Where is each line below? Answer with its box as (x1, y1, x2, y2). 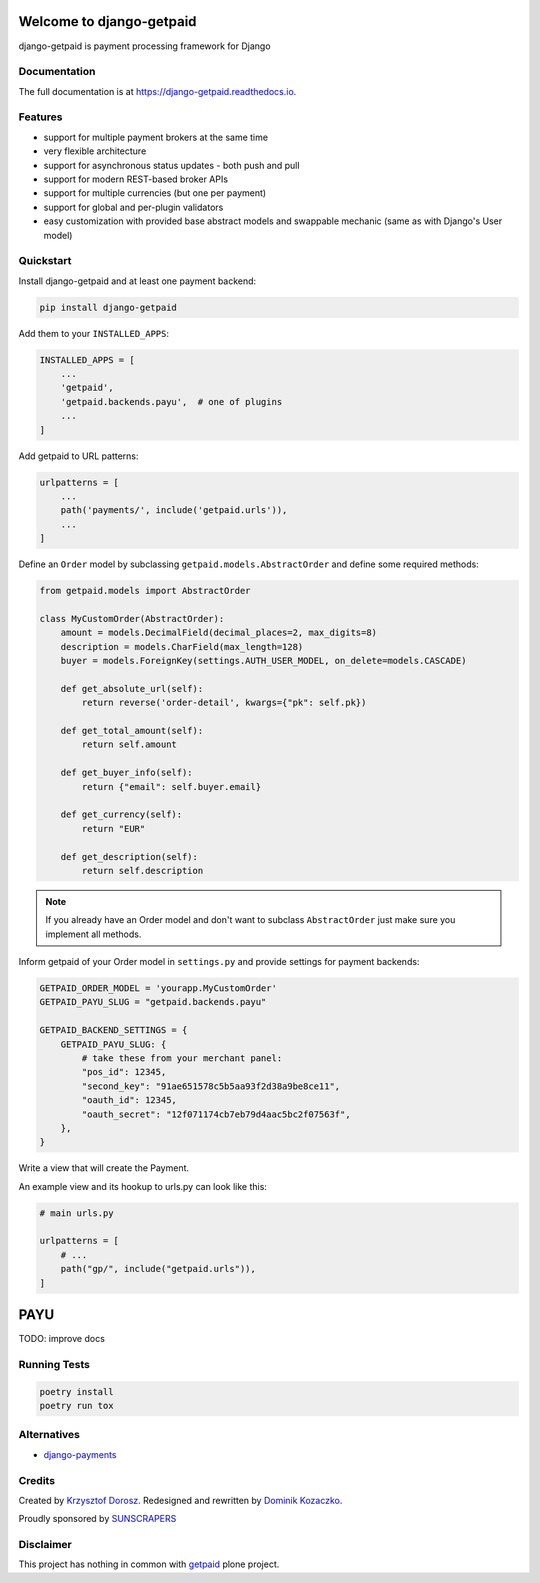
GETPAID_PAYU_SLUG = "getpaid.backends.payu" (39, 996, 267, 1008)
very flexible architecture (43, 145, 147, 157)
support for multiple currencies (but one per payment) (43, 187, 267, 199)
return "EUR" (81, 823, 146, 834)
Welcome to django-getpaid (18, 13, 197, 30)
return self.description (81, 865, 204, 876)
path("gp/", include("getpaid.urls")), (60, 1263, 257, 1275)
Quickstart (18, 254, 72, 268)
